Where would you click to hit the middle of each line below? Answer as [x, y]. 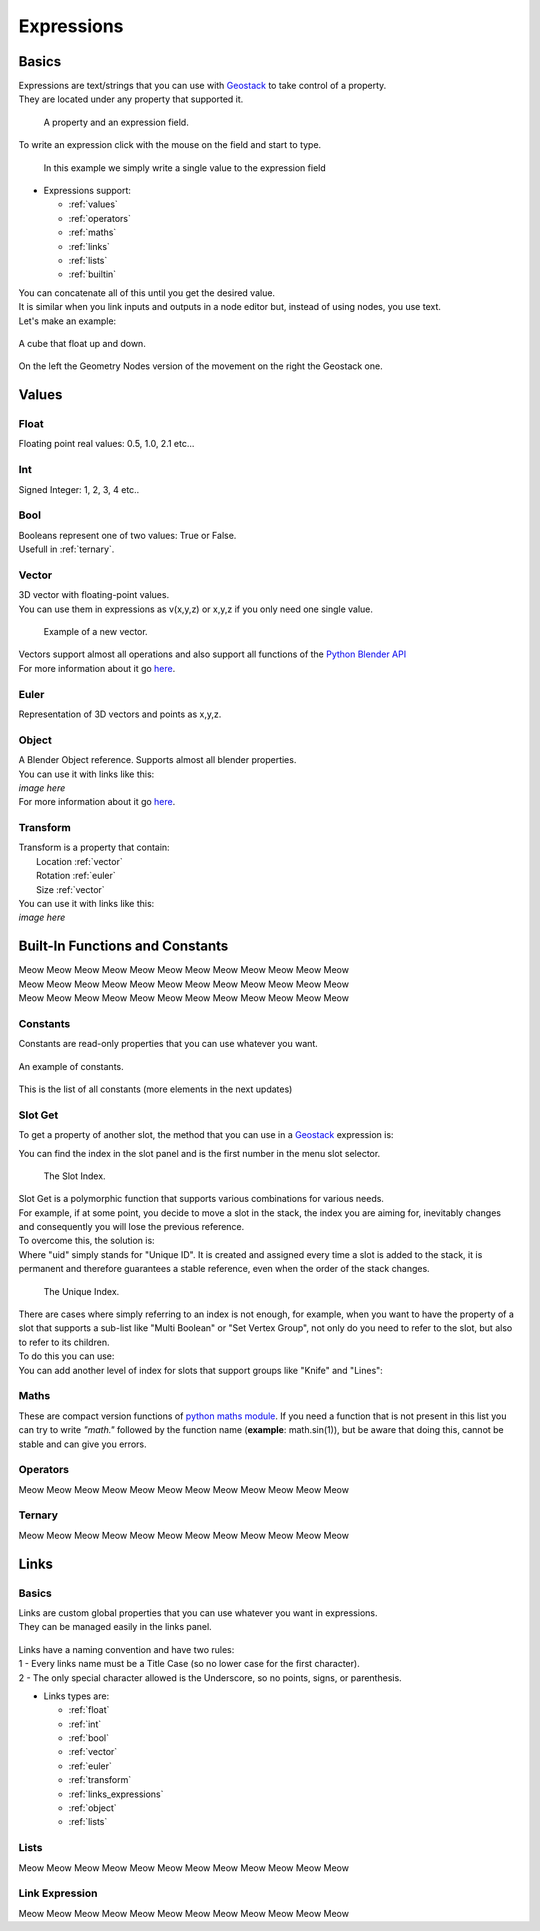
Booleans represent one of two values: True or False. [127, 535]
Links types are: [76, 1696]
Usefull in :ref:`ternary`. [66, 549]
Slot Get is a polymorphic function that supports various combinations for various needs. [201, 1199]
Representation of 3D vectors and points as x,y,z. [120, 714]
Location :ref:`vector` [80, 861]
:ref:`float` [89, 1710]
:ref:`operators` [100, 218]
